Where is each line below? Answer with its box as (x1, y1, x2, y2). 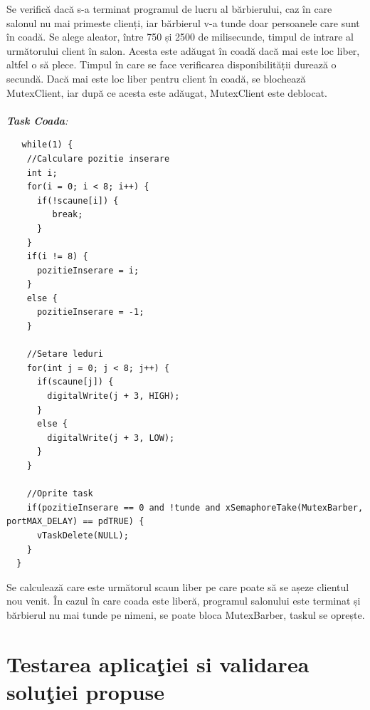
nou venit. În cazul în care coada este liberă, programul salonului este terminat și (6, 593, 361, 608)
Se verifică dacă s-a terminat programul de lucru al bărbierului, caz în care (6, 1, 332, 16)
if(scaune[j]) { (36, 377, 114, 387)
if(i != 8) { (26, 251, 88, 262)
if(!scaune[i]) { (36, 195, 119, 206)
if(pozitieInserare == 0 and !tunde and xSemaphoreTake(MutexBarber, (26, 502, 364, 513)
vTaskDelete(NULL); (36, 530, 129, 541)
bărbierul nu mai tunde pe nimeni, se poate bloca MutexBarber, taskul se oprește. (6, 607, 365, 622)
